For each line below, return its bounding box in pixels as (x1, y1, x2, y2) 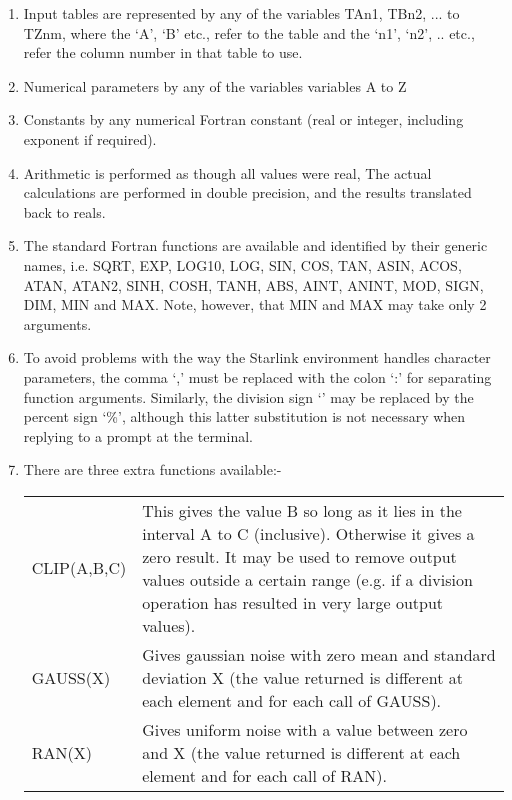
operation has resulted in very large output (142, 590, 444, 614)
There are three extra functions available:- (23, 459, 282, 480)
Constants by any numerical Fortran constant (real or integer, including (23, 109, 464, 130)
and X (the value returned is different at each (142, 740, 461, 764)
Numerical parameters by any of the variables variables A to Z (23, 75, 407, 96)
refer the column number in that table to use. (23, 42, 303, 63)
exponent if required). (23, 128, 157, 149)
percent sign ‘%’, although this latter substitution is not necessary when (23, 406, 466, 427)
